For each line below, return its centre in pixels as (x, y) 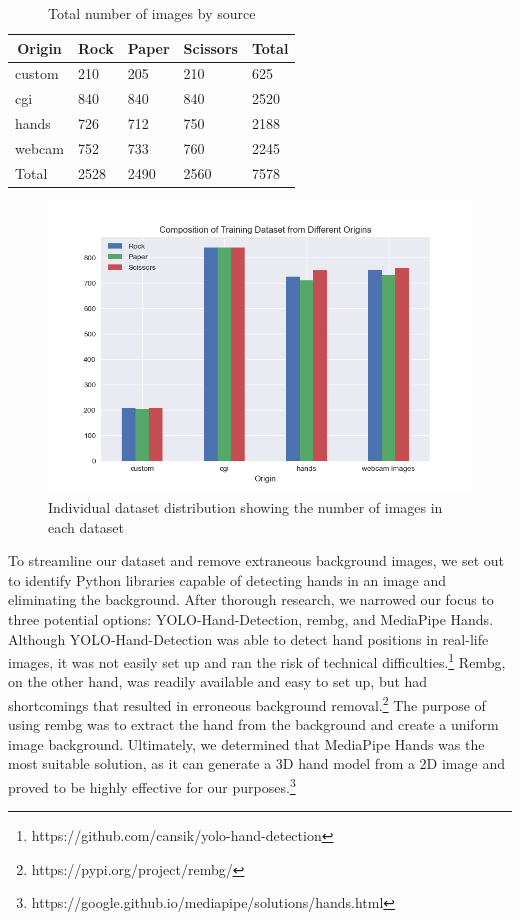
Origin (39, 47)
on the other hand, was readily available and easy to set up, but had (218, 681)
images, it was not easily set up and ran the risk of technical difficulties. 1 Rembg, (257, 660)
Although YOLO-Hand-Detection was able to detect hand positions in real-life (248, 638)
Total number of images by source (151, 13)
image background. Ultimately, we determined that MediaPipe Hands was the (246, 743)
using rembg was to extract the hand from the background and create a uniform (253, 724)
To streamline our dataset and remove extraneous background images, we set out (256, 560)
